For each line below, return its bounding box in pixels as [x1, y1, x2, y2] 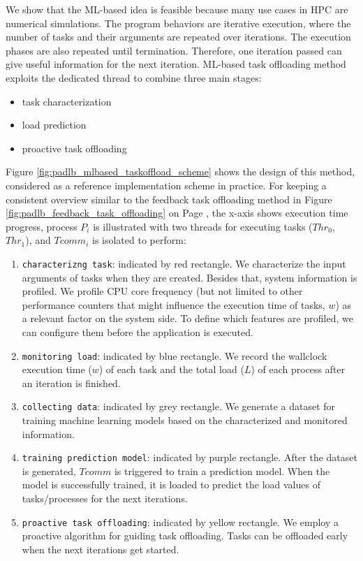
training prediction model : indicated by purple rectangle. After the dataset [22, 450, 357, 465]
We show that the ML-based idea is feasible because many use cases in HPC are [6, 2, 348, 16]
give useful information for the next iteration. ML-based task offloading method [6, 57, 346, 71]
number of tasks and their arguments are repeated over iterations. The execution [6, 29, 351, 44]
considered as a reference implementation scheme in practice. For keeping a [6, 177, 327, 192]
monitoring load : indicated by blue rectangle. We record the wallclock [22, 348, 327, 363]
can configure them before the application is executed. [22, 324, 253, 339]
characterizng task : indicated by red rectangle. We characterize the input [22, 256, 346, 270]
